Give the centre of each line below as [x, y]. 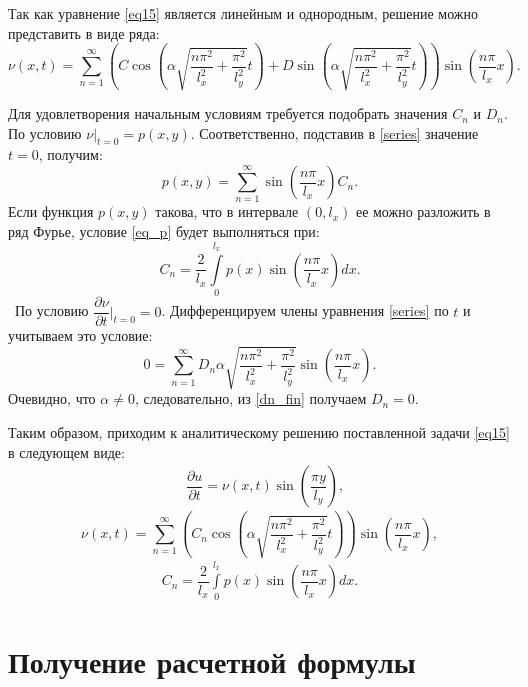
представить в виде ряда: [84, 32]
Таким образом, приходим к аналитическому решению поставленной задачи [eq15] [259, 431]
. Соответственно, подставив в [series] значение [334, 132]
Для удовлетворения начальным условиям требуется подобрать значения [228, 113]
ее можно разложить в [423, 211]
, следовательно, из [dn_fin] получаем [250, 398]
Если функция [51, 211]
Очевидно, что [52, 398]
